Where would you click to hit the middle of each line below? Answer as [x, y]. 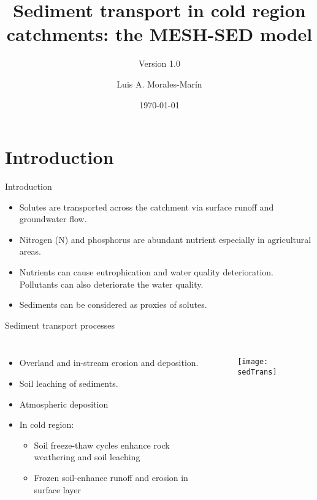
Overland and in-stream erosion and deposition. [109, 363]
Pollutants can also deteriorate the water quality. [111, 284]
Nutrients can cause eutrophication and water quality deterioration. [146, 272]
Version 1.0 [159, 63]
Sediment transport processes [60, 325]
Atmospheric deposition [64, 404]
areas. [30, 251]
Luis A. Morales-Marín [159, 84]
